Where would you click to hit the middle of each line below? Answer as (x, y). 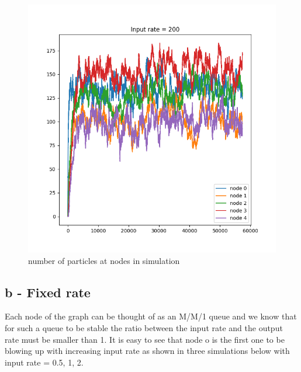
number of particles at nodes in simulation (104, 260)
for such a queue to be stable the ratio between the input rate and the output (144, 327)
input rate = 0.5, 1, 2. (44, 362)
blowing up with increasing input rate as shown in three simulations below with (147, 351)
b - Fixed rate (48, 292)
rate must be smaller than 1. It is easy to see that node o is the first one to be (145, 339)
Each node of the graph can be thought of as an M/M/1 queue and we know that (151, 316)
